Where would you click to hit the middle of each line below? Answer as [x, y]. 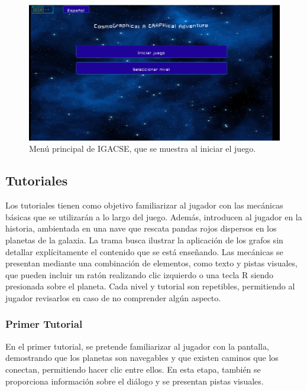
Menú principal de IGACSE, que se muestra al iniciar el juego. [143, 149]
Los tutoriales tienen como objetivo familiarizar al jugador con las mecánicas [144, 205]
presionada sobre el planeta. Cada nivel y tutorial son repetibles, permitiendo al [150, 286]
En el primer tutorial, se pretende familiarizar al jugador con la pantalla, [137, 346]
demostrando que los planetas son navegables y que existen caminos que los [142, 358]
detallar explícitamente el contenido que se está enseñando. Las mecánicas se [144, 251]
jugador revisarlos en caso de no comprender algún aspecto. [113, 297]
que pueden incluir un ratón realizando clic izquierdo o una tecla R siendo [140, 274]
